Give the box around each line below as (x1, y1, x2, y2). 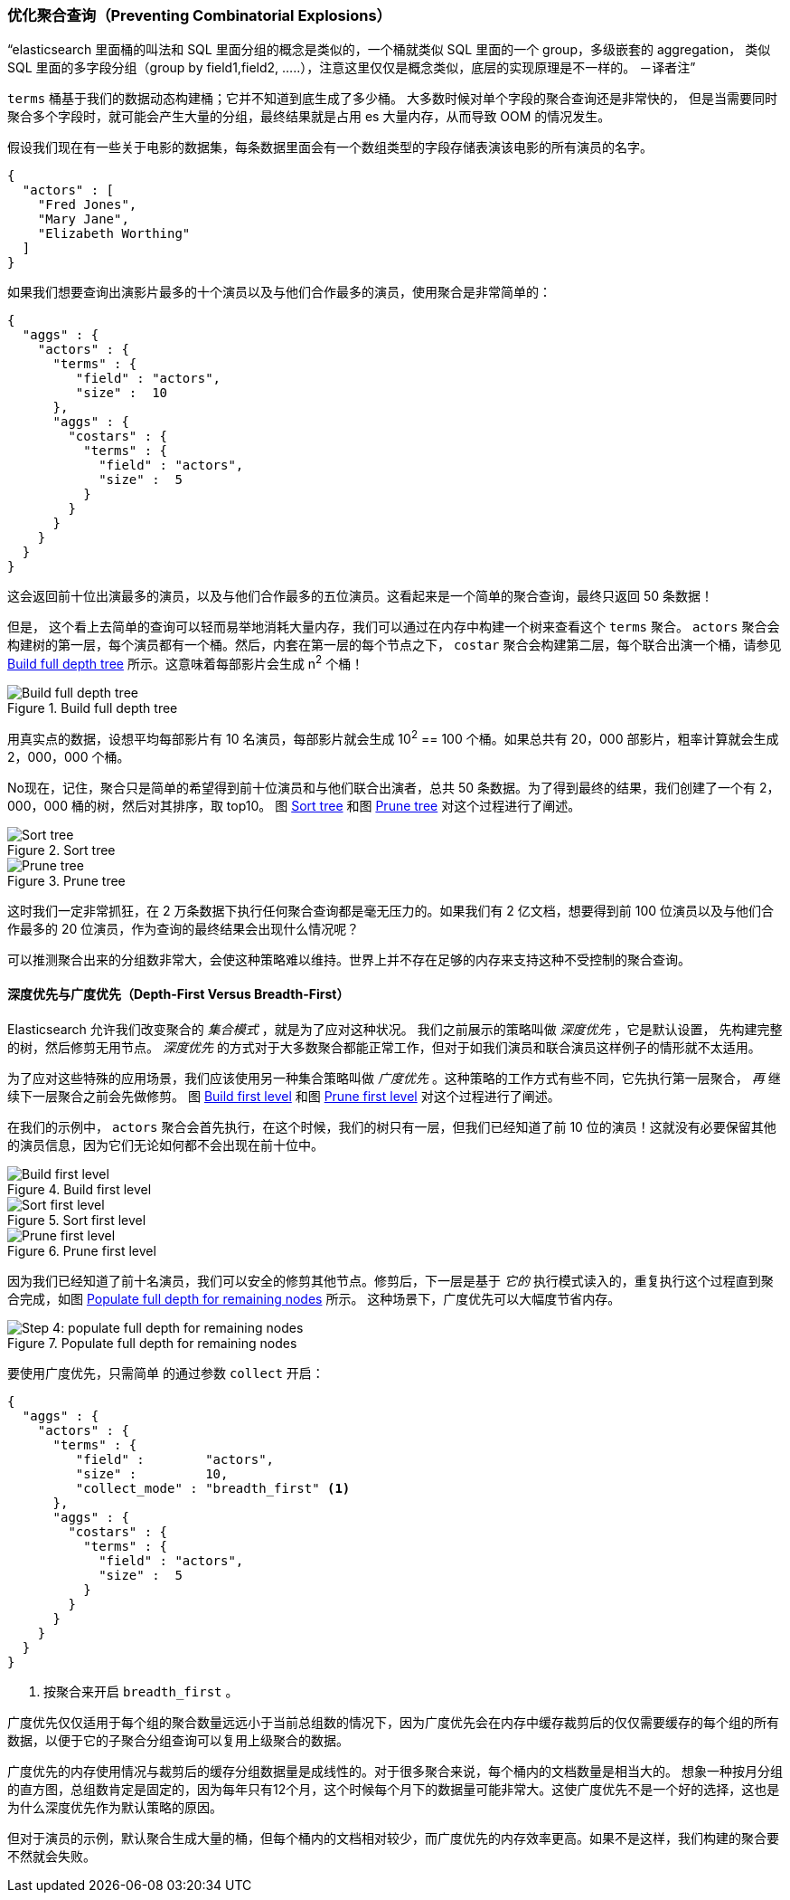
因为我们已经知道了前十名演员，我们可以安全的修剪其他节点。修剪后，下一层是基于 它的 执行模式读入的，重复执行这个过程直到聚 (7, 1272, 774, 1288)
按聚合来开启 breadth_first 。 (43, 1683, 239, 1699)
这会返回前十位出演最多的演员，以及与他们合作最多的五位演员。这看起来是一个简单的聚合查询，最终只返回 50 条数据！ (7, 588, 714, 604)
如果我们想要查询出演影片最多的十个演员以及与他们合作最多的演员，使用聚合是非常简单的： (7, 284, 551, 300)
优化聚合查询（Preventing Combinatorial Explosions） (7, 6, 391, 24)
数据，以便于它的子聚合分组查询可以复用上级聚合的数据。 (7, 1732, 349, 1748)
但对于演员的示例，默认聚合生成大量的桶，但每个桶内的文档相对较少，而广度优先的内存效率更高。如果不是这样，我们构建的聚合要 (7, 1829, 779, 1846)
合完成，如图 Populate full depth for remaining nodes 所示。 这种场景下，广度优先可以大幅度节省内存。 (7, 1290, 621, 1306)
